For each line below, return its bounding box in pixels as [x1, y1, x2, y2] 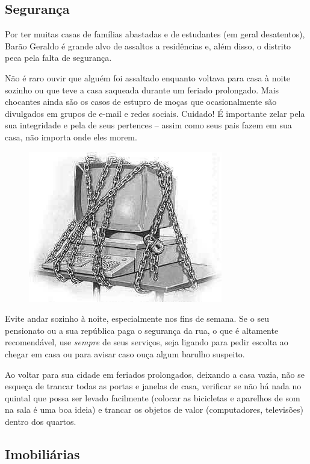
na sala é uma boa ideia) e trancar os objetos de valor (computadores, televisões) [5, 403, 304, 416]
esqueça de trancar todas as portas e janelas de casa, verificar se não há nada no [5, 380, 302, 392]
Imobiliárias [5, 444, 80, 463]
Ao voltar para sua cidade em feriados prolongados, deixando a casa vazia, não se [5, 368, 305, 380]
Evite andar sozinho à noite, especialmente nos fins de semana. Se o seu [5, 312, 269, 325]
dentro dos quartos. [5, 415, 76, 427]
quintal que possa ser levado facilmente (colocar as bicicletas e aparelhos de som [5, 391, 300, 404]
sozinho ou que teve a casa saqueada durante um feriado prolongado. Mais [5, 83, 279, 96]
